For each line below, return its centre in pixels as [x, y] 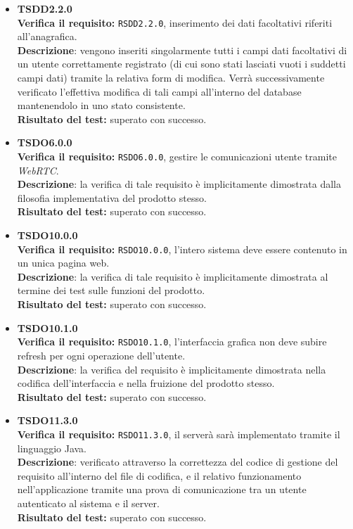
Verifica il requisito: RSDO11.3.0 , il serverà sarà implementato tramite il [179, 434]
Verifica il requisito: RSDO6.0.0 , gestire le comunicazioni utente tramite [177, 156]
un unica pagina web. [63, 263]
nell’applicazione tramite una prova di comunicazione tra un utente [162, 489]
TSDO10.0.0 [47, 235]
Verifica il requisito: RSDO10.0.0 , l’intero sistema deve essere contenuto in [182, 249]
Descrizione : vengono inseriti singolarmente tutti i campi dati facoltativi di [182, 50]
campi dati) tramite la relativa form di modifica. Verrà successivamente [171, 78]
